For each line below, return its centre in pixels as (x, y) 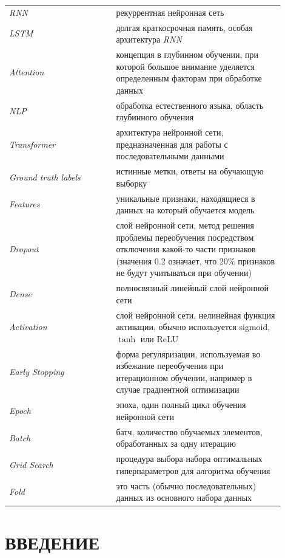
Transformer (32, 144)
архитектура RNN (149, 39)
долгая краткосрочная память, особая (184, 27)
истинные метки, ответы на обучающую (190, 171)
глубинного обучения (155, 117)
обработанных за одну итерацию (176, 443)
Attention (27, 72)
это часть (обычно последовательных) (186, 485)
